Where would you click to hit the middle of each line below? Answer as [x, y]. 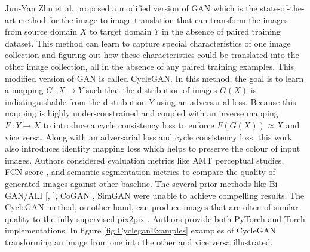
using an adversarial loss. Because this [226, 101]
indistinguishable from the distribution [76, 101]
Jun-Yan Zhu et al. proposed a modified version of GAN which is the [131, 8]
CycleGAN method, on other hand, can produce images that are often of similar [152, 207]
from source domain [41, 31]
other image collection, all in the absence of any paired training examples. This [150, 66]
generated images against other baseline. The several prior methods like [136, 183]
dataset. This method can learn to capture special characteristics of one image [148, 43]
